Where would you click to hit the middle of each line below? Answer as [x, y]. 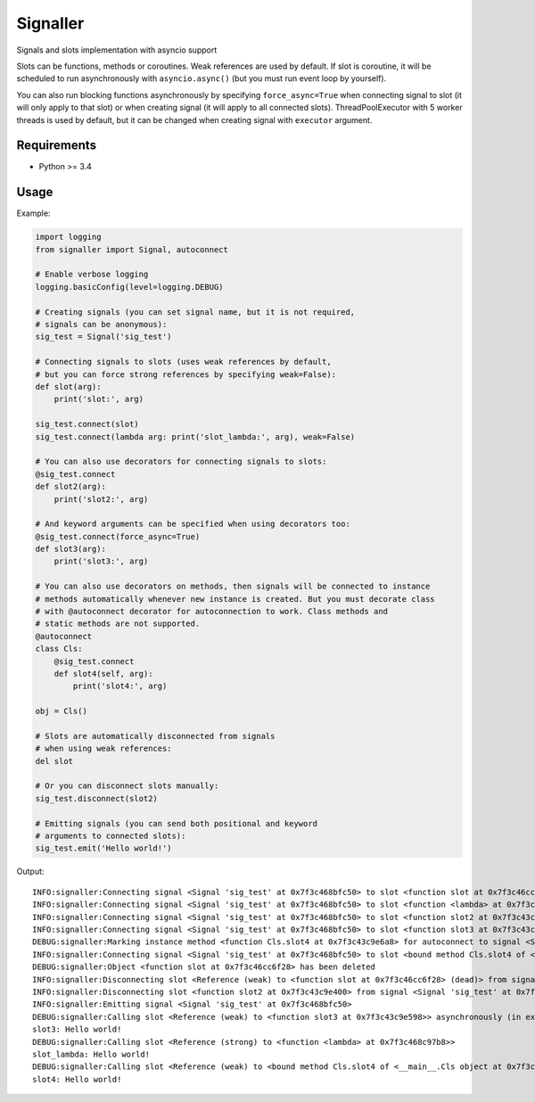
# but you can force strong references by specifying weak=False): [186, 374]
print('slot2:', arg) [101, 499]
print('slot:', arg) [99, 399]
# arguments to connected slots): [111, 836]
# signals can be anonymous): [101, 325]
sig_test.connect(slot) [87, 424]
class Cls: [59, 649]
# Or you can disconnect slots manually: [127, 786]
